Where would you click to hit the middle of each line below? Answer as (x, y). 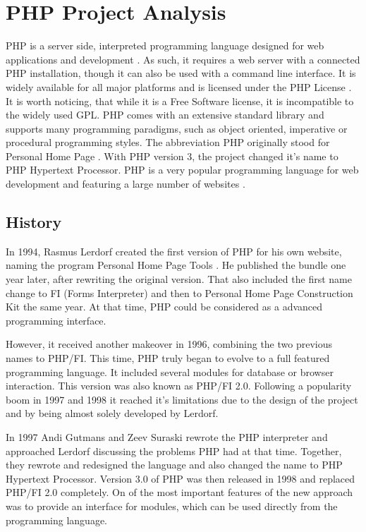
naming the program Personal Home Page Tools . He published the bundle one (176, 265)
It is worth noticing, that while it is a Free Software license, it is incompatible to (180, 101)
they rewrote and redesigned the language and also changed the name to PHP (174, 465)
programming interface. (56, 320)
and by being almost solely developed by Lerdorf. (112, 413)
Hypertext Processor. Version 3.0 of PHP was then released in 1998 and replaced (181, 478)
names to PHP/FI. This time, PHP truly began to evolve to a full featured (168, 358)
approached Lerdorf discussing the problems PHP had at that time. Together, (174, 451)
